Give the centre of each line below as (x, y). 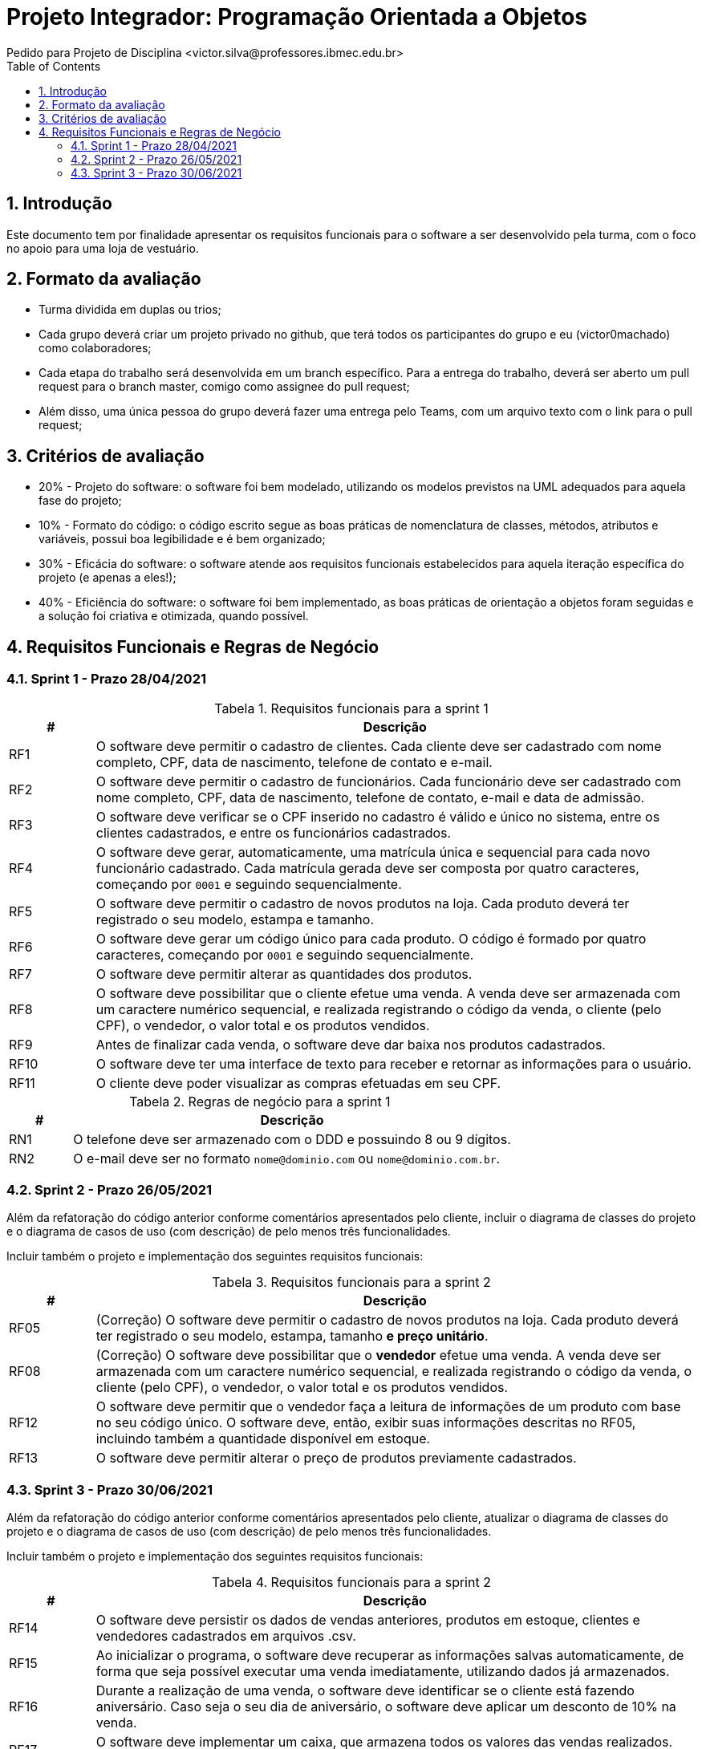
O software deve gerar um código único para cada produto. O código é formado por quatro (371, 938)
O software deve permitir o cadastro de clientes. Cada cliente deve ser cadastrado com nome (379, 746)
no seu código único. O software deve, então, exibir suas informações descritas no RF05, (366, 1423)
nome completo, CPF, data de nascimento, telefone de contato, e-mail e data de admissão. (370, 797)
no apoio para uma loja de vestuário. (103, 248)
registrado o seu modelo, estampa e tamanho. (235, 919)
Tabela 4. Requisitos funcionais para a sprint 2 (351, 1582)
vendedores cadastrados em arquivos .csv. (226, 1636)
